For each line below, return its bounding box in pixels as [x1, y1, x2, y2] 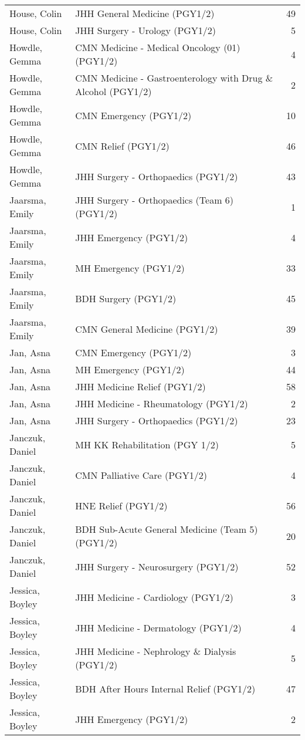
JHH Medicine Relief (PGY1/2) [75, 380, 206, 393]
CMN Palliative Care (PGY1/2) [75, 468, 207, 482]
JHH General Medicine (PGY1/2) [75, 6, 215, 20]
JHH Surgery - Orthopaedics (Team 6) [75, 193, 234, 207]
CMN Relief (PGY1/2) [75, 138, 170, 153]
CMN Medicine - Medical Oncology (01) [75, 40, 240, 54]
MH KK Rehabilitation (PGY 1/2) [75, 437, 219, 451]
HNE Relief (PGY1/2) [75, 498, 168, 512]
